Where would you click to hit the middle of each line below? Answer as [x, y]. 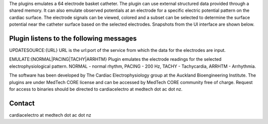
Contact [22, 103]
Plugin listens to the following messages [73, 38]
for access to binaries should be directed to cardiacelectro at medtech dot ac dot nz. [96, 89]
